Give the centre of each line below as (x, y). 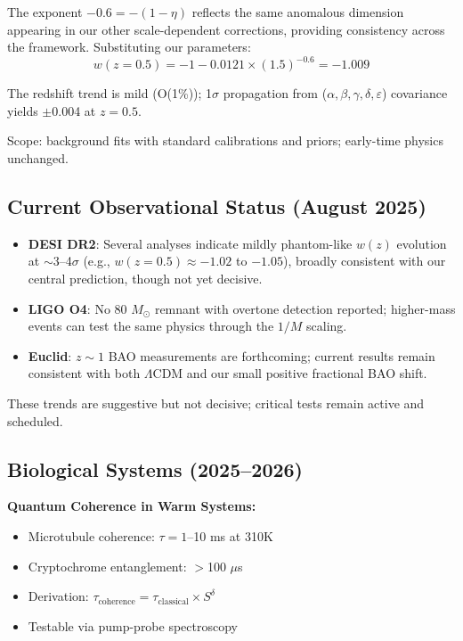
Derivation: (58, 596)
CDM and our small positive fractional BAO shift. (290, 373)
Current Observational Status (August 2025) (217, 206)
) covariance (414, 93)
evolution (422, 243)
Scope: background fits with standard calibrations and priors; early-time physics (225, 140)
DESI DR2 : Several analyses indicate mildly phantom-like (190, 243)
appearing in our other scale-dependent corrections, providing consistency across (226, 29)
